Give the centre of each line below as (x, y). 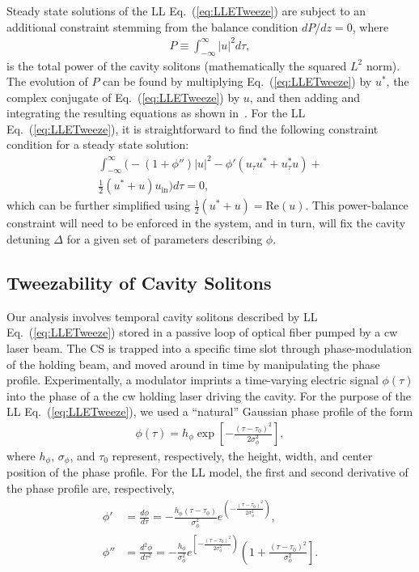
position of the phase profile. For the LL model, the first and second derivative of (207, 472)
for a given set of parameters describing (165, 239)
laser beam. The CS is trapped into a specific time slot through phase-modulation (209, 348)
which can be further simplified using (98, 205)
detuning (28, 239)
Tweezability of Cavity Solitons (139, 283)
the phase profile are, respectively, (91, 488)
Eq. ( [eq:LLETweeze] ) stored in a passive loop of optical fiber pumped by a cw (202, 332)
